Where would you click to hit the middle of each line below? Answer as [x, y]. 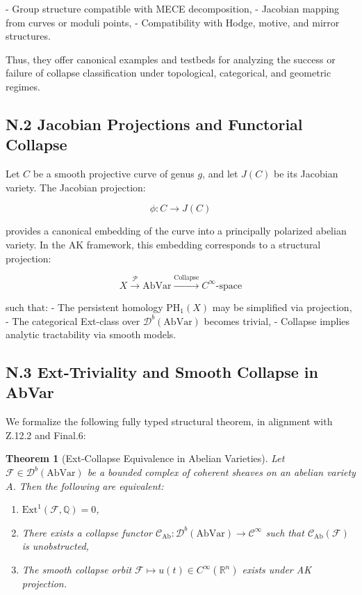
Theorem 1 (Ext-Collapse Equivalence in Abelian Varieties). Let [145, 458]
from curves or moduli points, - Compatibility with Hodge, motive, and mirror [173, 22]
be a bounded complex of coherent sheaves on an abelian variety [221, 472]
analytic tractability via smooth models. [91, 334]
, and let [220, 174]
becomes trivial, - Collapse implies [277, 320]
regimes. [23, 86]
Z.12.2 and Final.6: [46, 435]
